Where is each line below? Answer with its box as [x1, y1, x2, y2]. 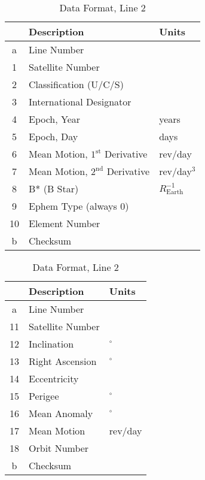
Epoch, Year [29, 112, 81, 126]
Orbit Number [29, 441, 89, 455]
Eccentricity [29, 372, 79, 385]
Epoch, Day [29, 129, 78, 143]
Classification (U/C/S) [29, 77, 124, 91]
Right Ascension [29, 354, 97, 368]
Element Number [29, 216, 100, 230]
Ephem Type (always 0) [29, 199, 129, 213]
